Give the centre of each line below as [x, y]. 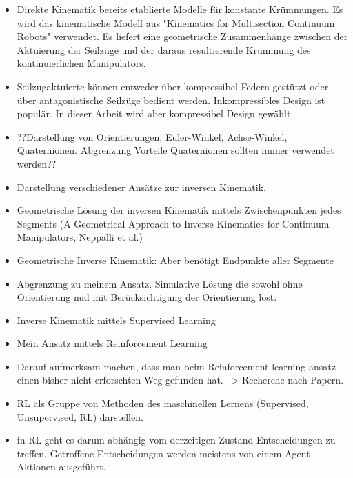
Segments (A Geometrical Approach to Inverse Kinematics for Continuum [173, 223]
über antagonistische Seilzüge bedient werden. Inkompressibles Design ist [171, 100]
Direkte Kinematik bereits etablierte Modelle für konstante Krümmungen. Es [180, 9]
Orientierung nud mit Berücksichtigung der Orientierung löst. [147, 297]
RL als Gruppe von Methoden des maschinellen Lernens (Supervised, [163, 403]
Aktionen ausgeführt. [61, 467]
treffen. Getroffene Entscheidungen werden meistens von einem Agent [163, 453]
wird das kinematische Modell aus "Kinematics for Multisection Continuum [176, 22]
